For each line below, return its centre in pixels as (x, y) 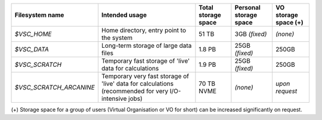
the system (117, 38)
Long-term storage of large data (147, 46)
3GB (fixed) (251, 34)
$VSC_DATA (32, 49)
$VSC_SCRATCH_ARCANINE (55, 87)
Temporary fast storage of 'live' (146, 61)
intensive (114, 99)
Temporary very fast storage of (145, 76)
